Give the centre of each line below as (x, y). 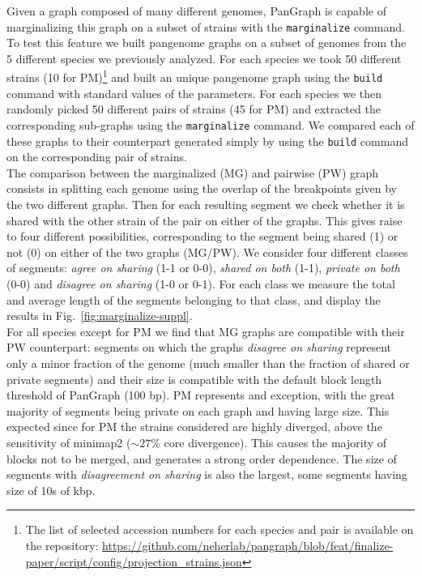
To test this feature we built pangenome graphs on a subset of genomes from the (207, 43)
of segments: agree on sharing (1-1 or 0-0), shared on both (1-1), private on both (203, 268)
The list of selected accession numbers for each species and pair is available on (220, 529)
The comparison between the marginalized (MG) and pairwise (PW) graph (193, 172)
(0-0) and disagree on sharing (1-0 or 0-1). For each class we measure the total (201, 284)
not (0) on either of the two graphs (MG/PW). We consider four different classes (207, 252)
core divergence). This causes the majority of (275, 442)
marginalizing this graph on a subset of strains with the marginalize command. (206, 26)
